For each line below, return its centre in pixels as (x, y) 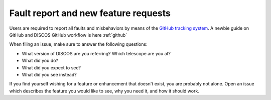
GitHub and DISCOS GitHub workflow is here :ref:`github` (68, 35)
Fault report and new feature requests (90, 13)
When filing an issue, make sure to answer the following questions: (78, 44)
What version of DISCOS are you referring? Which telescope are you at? (96, 53)
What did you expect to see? (51, 67)
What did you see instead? (49, 74)
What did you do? (40, 61)
